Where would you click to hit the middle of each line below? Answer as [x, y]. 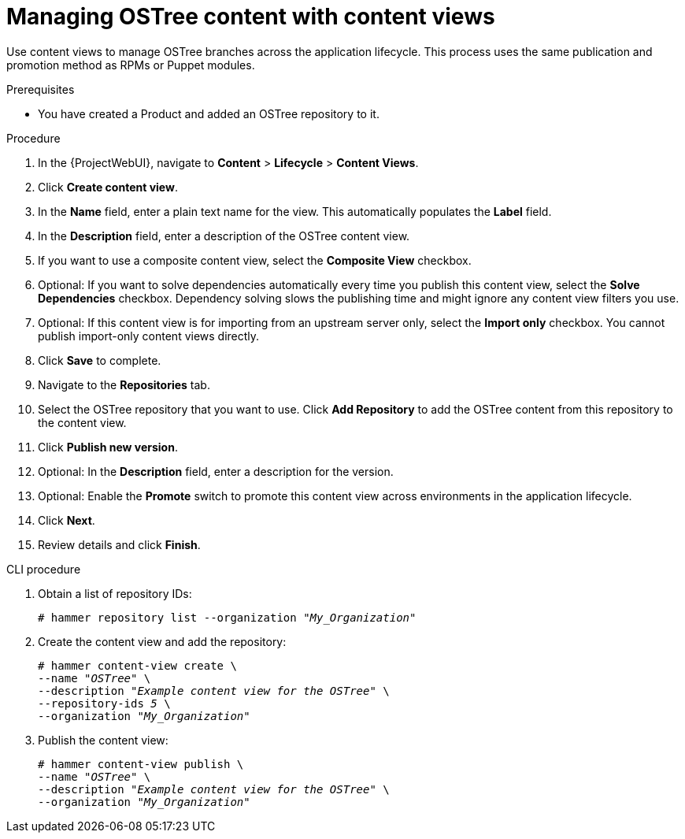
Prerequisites [41, 89]
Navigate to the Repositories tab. [124, 384]
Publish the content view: [103, 740]
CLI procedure [44, 569]
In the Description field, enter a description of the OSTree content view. [224, 236]
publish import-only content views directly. [149, 336]
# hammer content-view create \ [137, 665]
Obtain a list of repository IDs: [115, 593]
